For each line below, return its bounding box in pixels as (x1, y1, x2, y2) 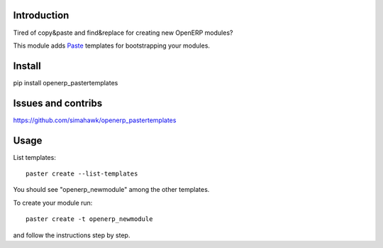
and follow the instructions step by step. (13, 231, 131, 239)
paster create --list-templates (26, 170, 138, 178)
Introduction (13, 9, 70, 21)
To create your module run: (13, 198, 93, 207)
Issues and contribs (13, 97, 103, 109)
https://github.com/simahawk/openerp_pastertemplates (13, 116, 177, 124)
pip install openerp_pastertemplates (13, 78, 118, 87)
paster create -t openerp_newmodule (26, 215, 153, 223)
